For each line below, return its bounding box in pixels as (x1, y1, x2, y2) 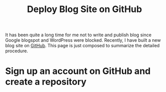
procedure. (5, 48, 29, 54)
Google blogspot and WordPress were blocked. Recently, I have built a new (5, 37, 161, 43)
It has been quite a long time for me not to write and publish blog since (5, 32, 152, 38)
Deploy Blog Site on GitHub (27, 4, 142, 15)
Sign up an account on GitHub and (5, 65, 151, 77)
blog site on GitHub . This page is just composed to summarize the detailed (5, 43, 160, 49)
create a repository (5, 76, 87, 87)
